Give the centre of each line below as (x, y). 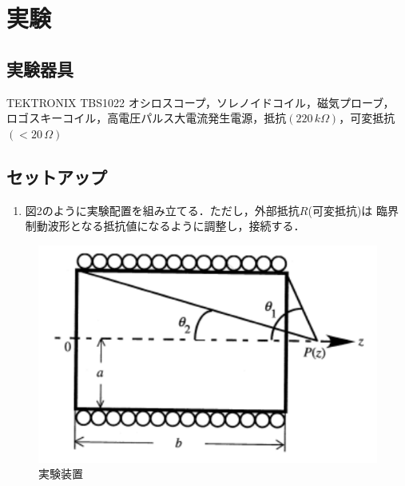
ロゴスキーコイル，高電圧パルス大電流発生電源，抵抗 (147, 118)
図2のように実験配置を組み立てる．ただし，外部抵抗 (162, 210)
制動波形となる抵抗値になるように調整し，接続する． (165, 226)
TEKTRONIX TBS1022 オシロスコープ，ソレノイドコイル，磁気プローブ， (201, 102)
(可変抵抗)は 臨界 (353, 210)
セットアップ (57, 176)
